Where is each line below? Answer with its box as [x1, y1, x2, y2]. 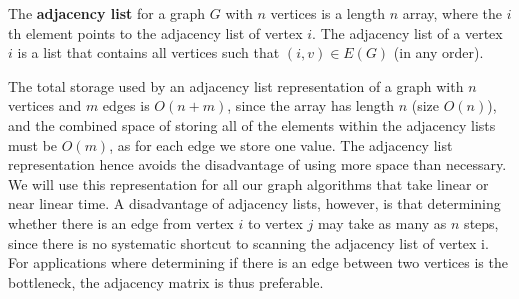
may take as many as [317, 212, 447, 233]
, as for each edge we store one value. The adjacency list [109, 134, 453, 155]
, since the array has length [227, 95, 394, 116]
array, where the [402, 3, 503, 23]
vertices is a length [270, 3, 385, 23]
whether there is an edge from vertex [8, 212, 234, 233]
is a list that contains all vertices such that [17, 42, 280, 63]
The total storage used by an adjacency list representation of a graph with [8, 75, 464, 96]
